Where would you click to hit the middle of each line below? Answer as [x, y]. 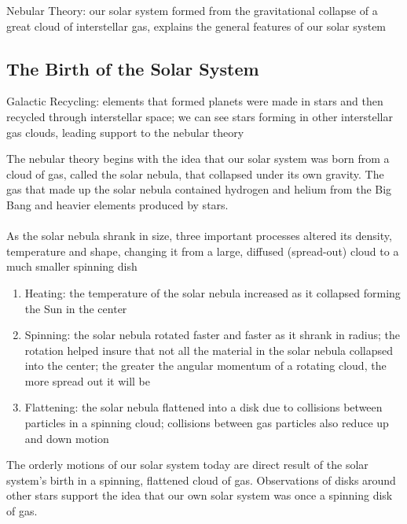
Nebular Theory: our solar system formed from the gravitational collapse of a [192, 10]
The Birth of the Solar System [133, 68]
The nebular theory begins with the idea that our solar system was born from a [198, 159]
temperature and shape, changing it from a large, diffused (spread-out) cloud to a [203, 251]
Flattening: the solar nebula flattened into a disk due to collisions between [203, 407]
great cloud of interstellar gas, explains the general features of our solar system [196, 26]
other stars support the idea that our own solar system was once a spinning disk [200, 495]
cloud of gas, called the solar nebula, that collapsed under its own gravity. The [195, 173]
